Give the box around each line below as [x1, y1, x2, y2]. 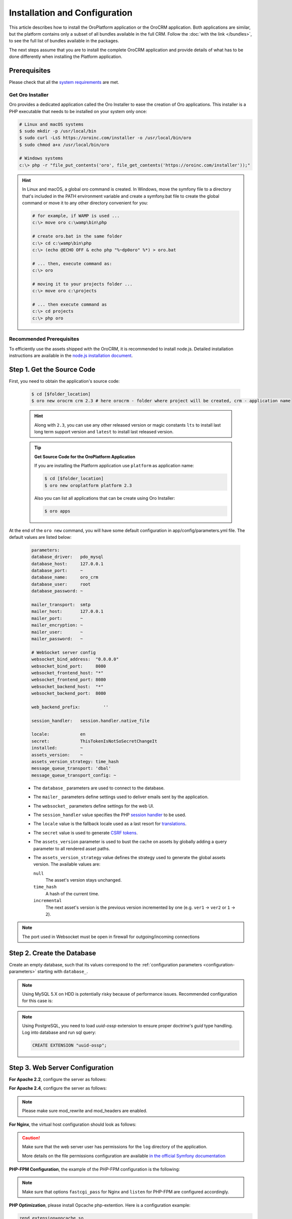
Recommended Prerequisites [9, 335, 79, 342]
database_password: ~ [31, 588, 83, 594]
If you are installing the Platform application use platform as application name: [34, 463, 194, 469]
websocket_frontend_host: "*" [31, 670, 104, 675]
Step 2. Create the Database [9, 949, 96, 957]
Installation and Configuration [9, 7, 133, 18]
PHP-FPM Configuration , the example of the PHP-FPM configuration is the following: [9, 1166, 180, 1172]
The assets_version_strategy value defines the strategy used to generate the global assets [33, 854, 226, 860]
